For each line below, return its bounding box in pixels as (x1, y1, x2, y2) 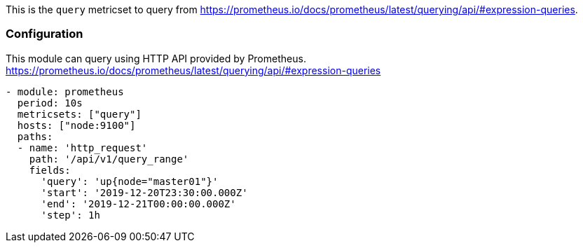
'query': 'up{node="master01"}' (41, 175, 219, 187)
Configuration (6, 27, 83, 41)
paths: (17, 130, 53, 142)
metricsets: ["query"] (17, 108, 142, 120)
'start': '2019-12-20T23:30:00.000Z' (41, 186, 248, 198)
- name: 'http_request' (17, 142, 148, 153)
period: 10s (17, 97, 83, 109)
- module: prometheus (6, 85, 124, 97)
